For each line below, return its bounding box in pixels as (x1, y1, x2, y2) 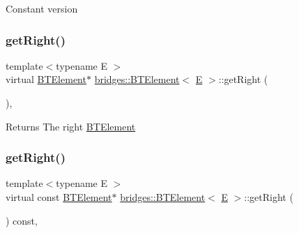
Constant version (6, 1, 78, 15)
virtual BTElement (6, 72, 86, 87)
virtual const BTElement (6, 190, 112, 204)
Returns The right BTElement (6, 119, 136, 133)
